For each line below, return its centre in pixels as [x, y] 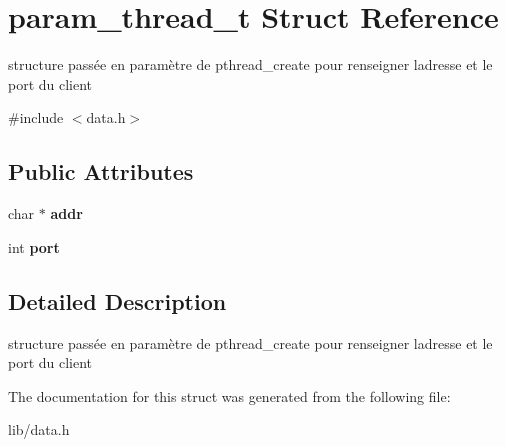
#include [36, 117]
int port [34, 246]
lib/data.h [39, 429]
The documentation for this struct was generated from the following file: [229, 395]
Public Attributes [101, 171]
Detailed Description [117, 300]
